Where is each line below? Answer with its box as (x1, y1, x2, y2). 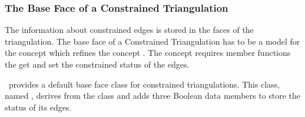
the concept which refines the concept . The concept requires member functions (5, 46, 291, 59)
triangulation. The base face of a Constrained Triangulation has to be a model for (5, 35, 300, 47)
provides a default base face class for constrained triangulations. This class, (8, 78, 280, 90)
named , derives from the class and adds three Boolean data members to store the (5, 89, 301, 102)
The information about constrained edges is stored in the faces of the (5, 24, 254, 36)
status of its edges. (5, 101, 72, 113)
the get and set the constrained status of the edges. (5, 58, 190, 70)
